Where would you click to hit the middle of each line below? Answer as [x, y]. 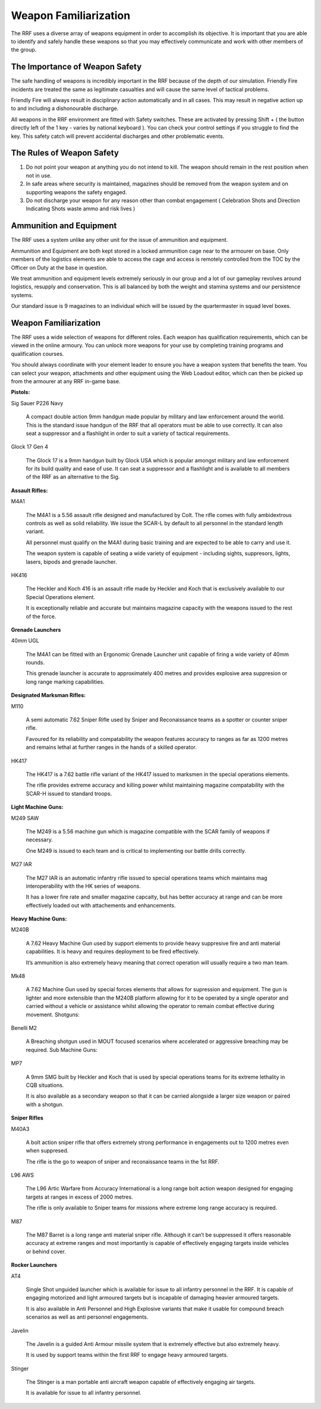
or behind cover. [46, 1252]
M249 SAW [25, 818]
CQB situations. [45, 1085]
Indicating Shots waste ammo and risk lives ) [81, 209]
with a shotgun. [45, 1104]
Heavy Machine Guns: [39, 919]
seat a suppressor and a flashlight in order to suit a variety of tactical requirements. [128, 433]
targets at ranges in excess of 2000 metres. [79, 1197]
